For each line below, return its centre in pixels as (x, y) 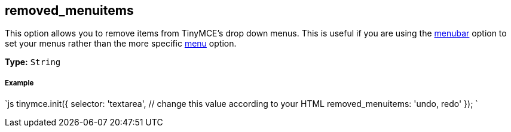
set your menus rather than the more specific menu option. (121, 44)
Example (19, 83)
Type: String (33, 62)
